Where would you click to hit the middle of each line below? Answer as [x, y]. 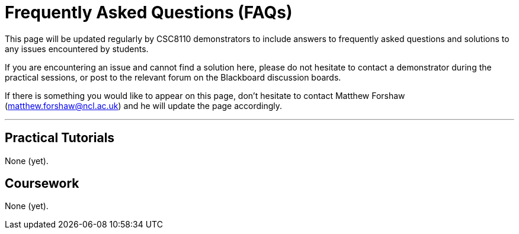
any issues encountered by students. [77, 49]
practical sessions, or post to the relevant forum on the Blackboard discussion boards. [173, 77]
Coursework [42, 184]
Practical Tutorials [60, 138]
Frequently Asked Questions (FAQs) [149, 12]
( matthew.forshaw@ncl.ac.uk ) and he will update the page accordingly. [144, 105]
